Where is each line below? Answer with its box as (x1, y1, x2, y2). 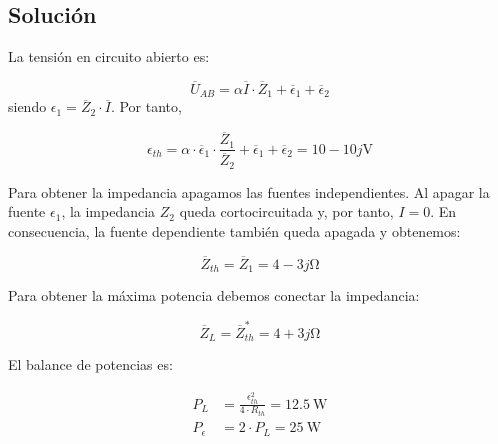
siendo (8, 96, 47, 117)
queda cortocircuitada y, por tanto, (179, 201, 394, 222)
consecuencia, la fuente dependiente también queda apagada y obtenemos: (8, 221, 461, 242)
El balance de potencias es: (8, 354, 173, 375)
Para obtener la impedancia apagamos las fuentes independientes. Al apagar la (8, 181, 490, 202)
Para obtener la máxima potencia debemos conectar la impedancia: (8, 285, 420, 306)
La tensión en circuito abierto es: (8, 46, 210, 67)
